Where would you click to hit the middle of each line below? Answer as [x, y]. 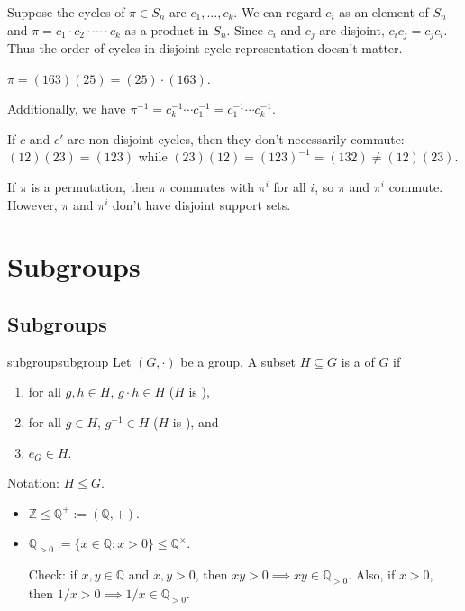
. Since [245, 29]
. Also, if [372, 575]
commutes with [212, 187]
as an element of [384, 12]
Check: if [53, 575]
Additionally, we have [67, 109]
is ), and [196, 421]
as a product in [167, 29]
